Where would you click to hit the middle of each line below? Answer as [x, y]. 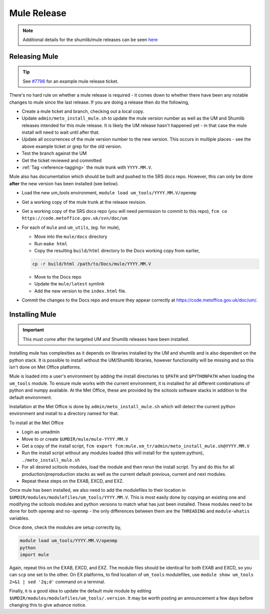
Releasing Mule [34, 56]
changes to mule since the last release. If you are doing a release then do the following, [99, 102]
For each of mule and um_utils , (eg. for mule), [71, 227]
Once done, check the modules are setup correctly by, [65, 527]
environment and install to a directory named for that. [64, 414]
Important [33, 330]
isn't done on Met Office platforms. [45, 367]
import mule [34, 555]
